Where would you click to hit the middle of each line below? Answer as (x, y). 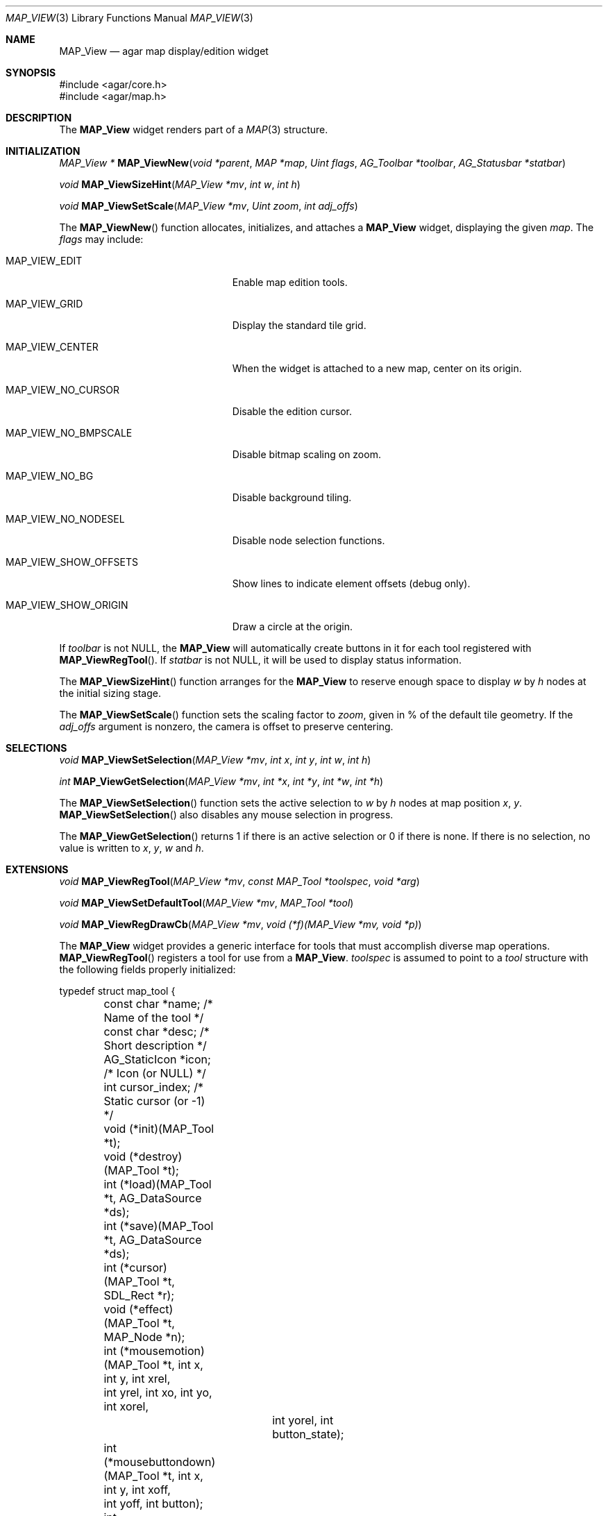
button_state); (308, 1434)
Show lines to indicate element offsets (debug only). (351, 583)
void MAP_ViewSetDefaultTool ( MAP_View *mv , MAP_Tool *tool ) (206, 903)
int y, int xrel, (137, 1379)
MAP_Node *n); (144, 1337)
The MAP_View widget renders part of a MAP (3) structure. (194, 129)
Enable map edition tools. (290, 282)
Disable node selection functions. (309, 540)
